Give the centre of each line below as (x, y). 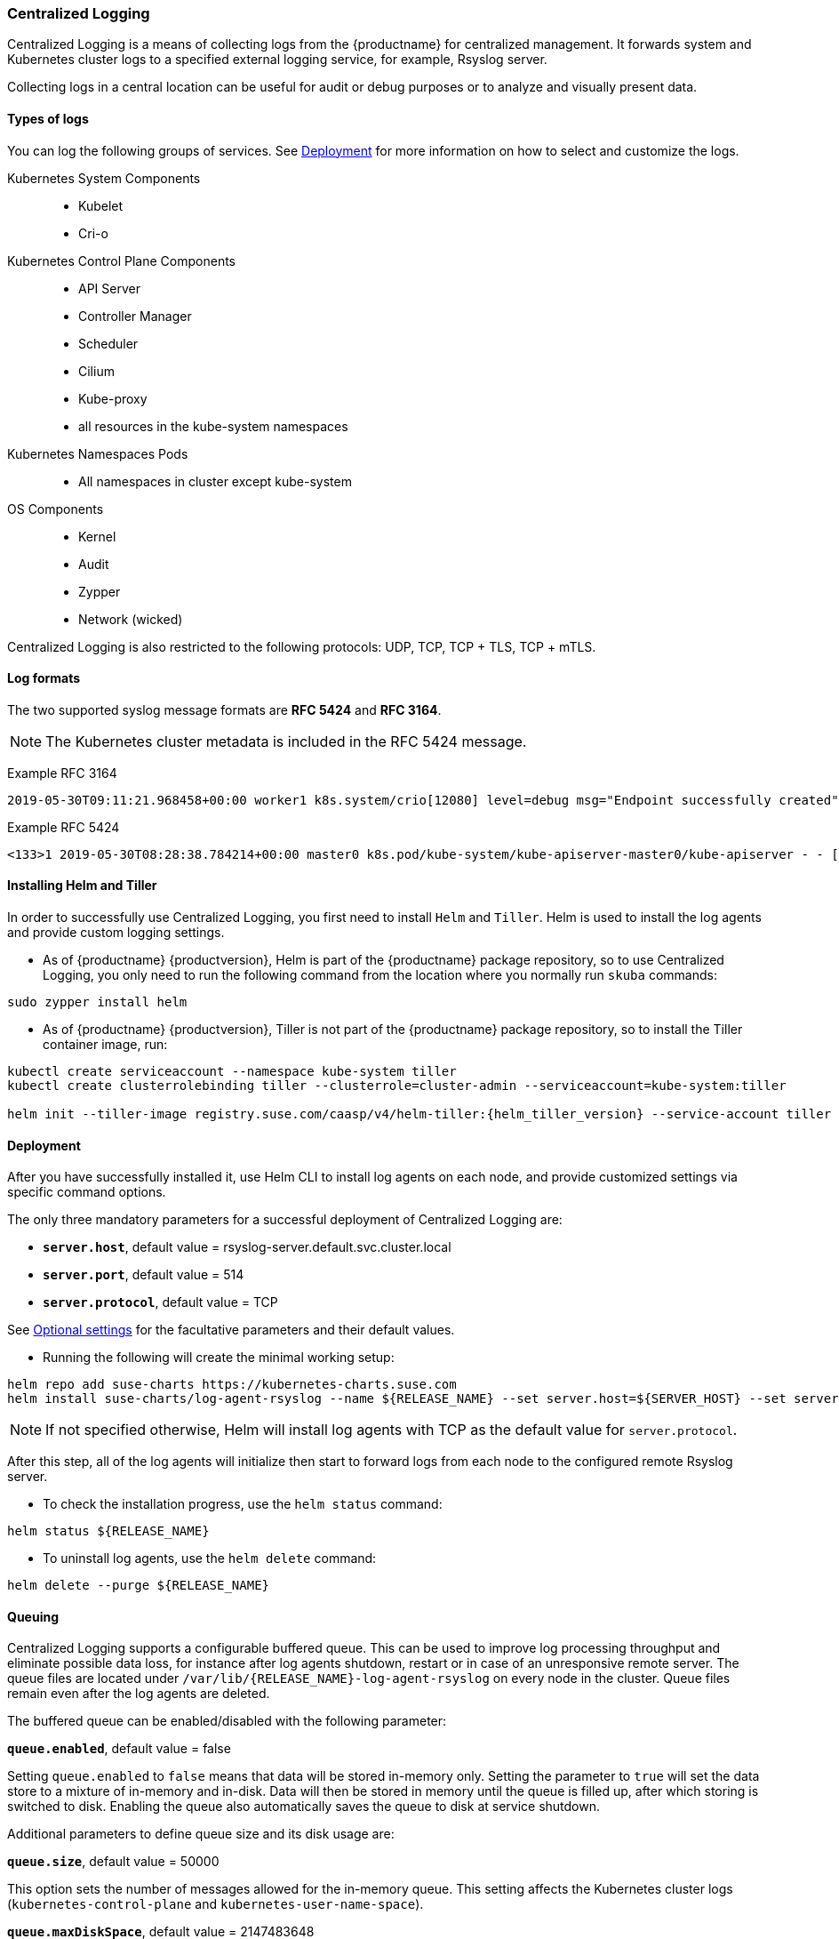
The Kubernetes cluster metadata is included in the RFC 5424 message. (286, 741)
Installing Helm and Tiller (82, 885)
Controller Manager (135, 316)
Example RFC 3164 (62, 773)
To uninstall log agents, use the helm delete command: (210, 1558)
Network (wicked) (131, 619)
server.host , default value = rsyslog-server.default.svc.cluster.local (247, 1247)
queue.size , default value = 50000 (113, 1862)
